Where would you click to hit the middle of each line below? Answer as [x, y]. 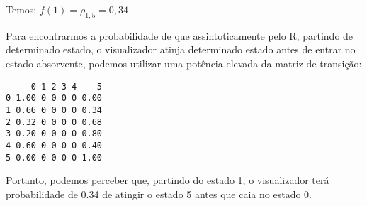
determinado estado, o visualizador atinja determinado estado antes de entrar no [181, 49]
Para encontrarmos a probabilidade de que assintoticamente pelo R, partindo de [180, 35]
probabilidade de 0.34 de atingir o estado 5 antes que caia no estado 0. [159, 194]
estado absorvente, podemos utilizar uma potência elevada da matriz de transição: [184, 63]
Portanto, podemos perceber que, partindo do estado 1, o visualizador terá [168, 180]
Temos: [21, 9]
